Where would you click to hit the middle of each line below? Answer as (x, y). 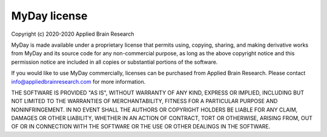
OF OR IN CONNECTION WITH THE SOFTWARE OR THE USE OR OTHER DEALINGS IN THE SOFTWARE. (141, 127)
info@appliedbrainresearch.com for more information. (78, 81)
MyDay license (49, 16)
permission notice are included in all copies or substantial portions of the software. (114, 62)
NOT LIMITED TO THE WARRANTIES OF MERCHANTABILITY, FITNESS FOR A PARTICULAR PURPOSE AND (144, 101)
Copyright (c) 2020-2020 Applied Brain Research (73, 34)
